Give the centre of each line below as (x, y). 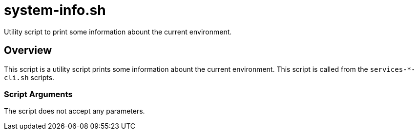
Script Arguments (38, 94)
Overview (28, 50)
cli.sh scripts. (29, 77)
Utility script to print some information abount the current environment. (118, 32)
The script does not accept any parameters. (74, 111)
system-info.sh (55, 10)
